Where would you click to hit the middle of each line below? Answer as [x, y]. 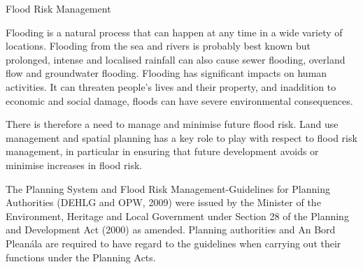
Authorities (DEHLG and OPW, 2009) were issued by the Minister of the [163, 202]
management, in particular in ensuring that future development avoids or [162, 151]
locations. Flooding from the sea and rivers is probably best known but [158, 46]
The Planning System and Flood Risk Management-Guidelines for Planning [168, 188]
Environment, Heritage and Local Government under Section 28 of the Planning [177, 216]
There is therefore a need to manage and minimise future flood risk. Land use [172, 124]
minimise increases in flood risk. [74, 165]
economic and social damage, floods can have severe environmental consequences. [179, 100]
